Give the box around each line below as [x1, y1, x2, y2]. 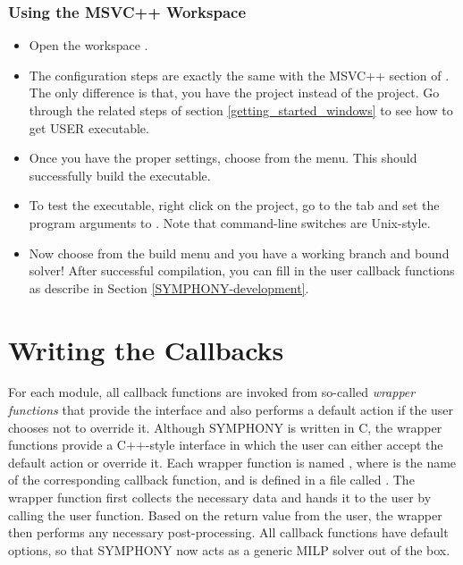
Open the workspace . [29, 36, 148, 55]
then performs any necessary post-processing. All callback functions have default [8, 523, 449, 542]
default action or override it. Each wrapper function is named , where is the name [8, 452, 457, 471]
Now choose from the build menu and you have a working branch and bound [29, 243, 450, 262]
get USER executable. [29, 118, 149, 137]
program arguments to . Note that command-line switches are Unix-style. [29, 213, 431, 232]
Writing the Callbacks [8, 331, 284, 367]
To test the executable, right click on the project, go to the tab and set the [29, 196, 440, 215]
